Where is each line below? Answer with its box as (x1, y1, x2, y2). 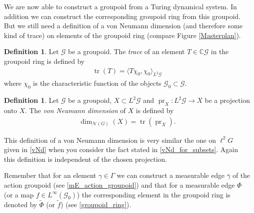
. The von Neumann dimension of (25, 105, 126, 115)
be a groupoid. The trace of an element (68, 46, 185, 57)
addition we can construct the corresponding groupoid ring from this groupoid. (4, 11, 241, 21)
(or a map (4, 189, 34, 199)
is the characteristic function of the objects (33, 78, 162, 88)
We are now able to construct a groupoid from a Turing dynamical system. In (4, 1, 237, 11)
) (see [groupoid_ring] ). (60, 199, 131, 209)
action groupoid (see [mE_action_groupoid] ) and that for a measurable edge (4, 179, 235, 190)
